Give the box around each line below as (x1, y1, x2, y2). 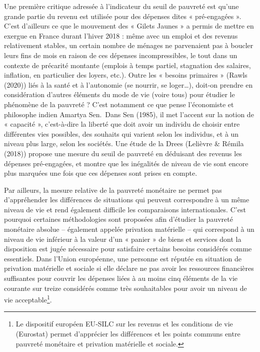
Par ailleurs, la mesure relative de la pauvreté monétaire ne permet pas (4, 184, 222, 195)
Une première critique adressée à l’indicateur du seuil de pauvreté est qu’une (4, 1, 239, 11)
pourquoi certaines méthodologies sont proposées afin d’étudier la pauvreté (4, 214, 233, 224)
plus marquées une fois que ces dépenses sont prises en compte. (4, 168, 197, 178)
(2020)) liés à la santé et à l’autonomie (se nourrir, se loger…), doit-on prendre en (4, 79, 253, 90)
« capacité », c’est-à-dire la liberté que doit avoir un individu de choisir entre (4, 119, 240, 129)
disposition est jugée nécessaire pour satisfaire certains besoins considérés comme (4, 243, 252, 254)
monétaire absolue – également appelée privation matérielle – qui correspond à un (4, 224, 254, 234)
